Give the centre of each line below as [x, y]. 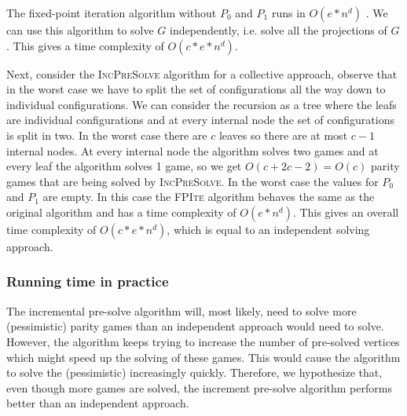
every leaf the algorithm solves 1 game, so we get [124, 166]
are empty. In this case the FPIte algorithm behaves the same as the [209, 197]
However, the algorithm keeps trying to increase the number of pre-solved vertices [203, 341]
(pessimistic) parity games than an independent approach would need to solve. [195, 326]
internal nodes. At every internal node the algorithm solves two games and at [192, 150]
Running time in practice [88, 281]
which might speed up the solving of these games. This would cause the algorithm [203, 357]
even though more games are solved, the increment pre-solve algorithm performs [199, 387]
